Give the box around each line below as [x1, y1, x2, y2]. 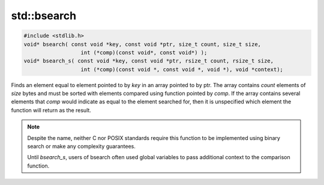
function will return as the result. [11, 106, 91, 114]
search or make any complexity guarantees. [27, 143, 136, 150]
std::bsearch [11, 9, 77, 22]
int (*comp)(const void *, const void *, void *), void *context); [80, 66, 283, 73]
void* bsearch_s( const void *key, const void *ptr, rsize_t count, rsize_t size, [23, 58, 274, 64]
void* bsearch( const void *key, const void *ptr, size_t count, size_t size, [23, 41, 261, 47]
